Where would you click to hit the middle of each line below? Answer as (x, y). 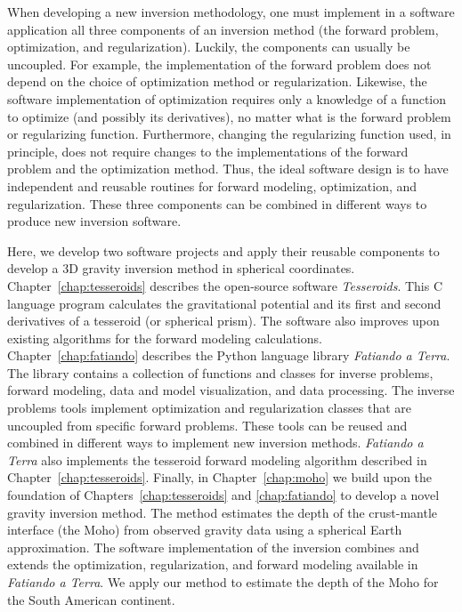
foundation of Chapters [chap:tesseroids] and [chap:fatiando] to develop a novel (223, 495)
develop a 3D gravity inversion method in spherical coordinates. (181, 268)
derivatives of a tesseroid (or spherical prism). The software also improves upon (223, 321)
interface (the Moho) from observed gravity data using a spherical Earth (205, 530)
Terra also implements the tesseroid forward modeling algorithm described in (217, 459)
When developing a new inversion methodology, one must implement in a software (231, 12)
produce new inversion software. (94, 221)
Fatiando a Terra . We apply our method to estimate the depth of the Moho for (223, 582)
